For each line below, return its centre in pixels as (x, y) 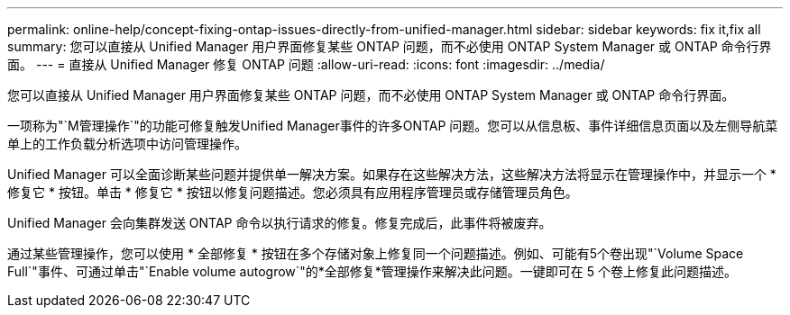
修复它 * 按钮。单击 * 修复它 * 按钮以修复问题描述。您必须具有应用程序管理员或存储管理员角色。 (293, 192)
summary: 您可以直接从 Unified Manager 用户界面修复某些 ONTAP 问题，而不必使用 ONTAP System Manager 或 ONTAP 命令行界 (390, 46)
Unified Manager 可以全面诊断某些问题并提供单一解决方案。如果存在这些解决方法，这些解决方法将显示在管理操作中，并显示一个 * (392, 174)
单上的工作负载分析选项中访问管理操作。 (127, 144)
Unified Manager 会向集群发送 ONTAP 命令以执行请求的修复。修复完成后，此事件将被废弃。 (280, 223)
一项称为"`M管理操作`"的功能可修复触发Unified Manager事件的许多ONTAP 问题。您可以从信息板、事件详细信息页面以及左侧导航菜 (393, 126)
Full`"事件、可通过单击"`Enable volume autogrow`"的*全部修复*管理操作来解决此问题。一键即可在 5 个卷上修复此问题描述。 (372, 271)
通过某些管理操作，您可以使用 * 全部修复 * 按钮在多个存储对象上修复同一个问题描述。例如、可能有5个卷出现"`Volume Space (376, 253)
